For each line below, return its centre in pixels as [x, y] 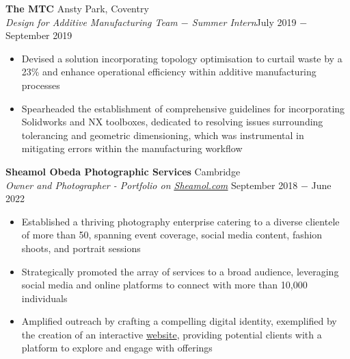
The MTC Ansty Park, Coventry [77, 8]
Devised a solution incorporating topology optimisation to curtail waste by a [182, 58]
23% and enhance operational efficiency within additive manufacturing [169, 72]
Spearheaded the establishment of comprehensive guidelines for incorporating [183, 108]
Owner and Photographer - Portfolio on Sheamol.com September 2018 [152, 185]
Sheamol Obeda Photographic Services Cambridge [123, 171]
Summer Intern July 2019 [244, 22]
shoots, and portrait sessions [81, 248]
